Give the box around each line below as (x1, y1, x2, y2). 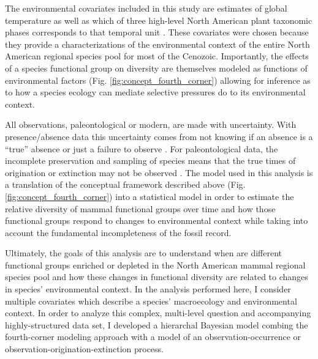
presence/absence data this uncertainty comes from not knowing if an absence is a (5, 130, 313, 142)
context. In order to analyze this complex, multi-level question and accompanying (5, 306, 311, 319)
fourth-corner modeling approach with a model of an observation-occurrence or (5, 330, 301, 343)
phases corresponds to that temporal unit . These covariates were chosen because (5, 26, 309, 39)
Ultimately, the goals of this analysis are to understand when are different (5, 246, 282, 259)
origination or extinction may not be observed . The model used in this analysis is (5, 166, 313, 179)
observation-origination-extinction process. (5, 342, 164, 355)
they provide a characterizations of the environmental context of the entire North (5, 37, 310, 50)
